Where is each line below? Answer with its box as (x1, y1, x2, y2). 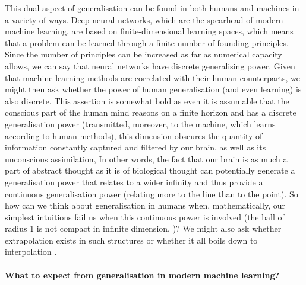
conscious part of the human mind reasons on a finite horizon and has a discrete (5, 106, 296, 119)
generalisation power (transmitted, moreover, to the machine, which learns (5, 117, 276, 130)
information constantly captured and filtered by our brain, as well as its (5, 141, 266, 153)
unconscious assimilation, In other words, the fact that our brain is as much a (5, 152, 288, 165)
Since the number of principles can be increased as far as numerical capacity (5, 48, 282, 60)
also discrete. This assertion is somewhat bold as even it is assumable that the (5, 94, 289, 107)
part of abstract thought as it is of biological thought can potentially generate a (5, 164, 295, 177)
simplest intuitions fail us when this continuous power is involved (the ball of (5, 210, 285, 223)
